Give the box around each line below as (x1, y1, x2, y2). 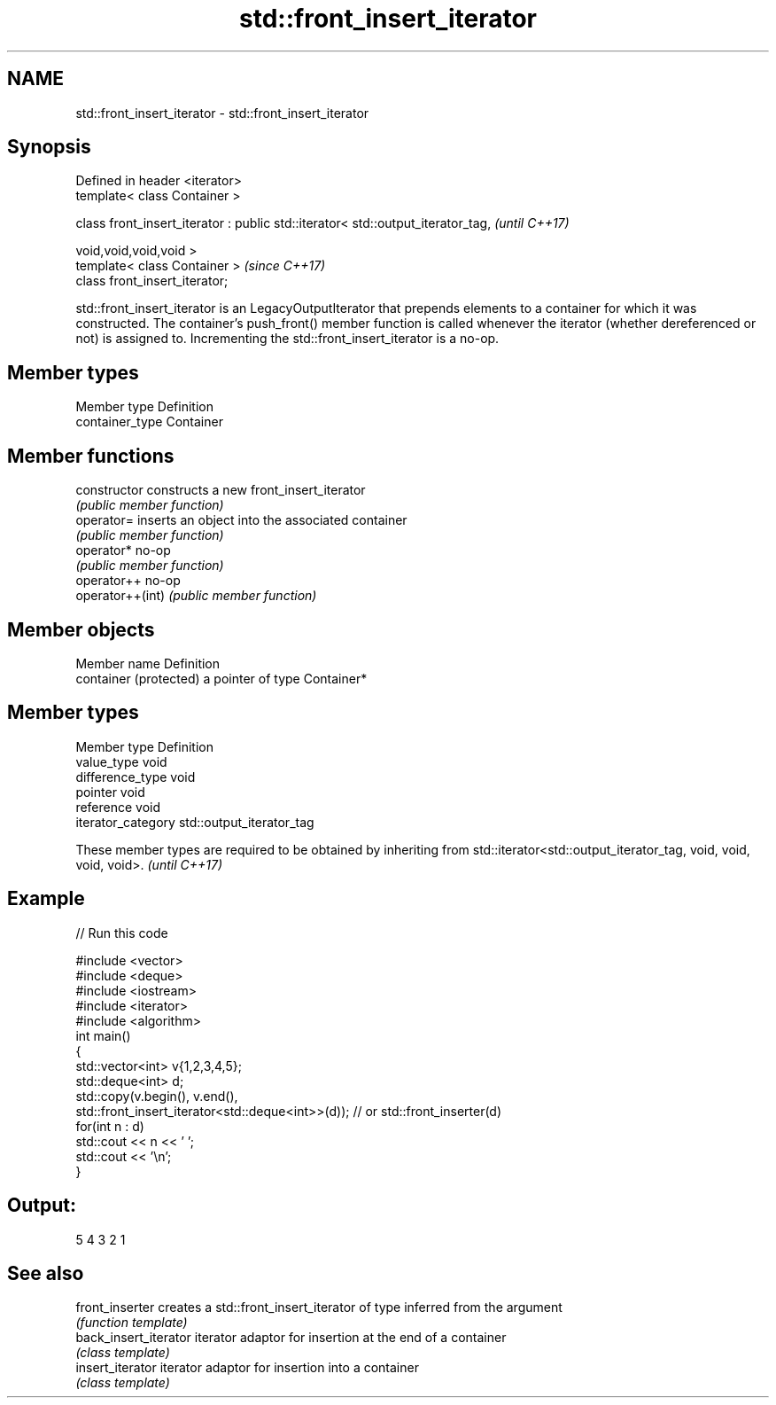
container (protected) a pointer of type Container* (75, 670, 368, 686)
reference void (75, 799, 161, 815)
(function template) (75, 1315, 188, 1331)
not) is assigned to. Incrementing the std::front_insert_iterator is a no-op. (75, 331, 500, 347)
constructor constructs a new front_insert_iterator (75, 482, 366, 498)
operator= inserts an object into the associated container (75, 512, 407, 528)
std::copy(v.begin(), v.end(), (75, 1088, 238, 1104)
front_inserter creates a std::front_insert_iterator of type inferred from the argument (75, 1300, 563, 1315)
